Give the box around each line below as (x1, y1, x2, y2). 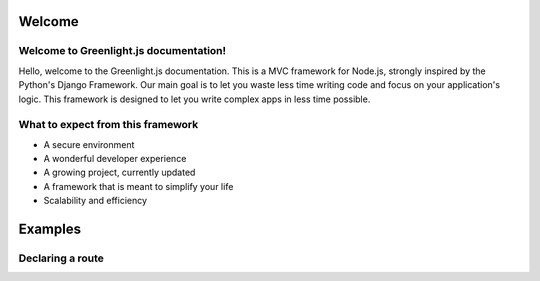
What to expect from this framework (18, 118, 199, 132)
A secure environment (43, 138, 135, 150)
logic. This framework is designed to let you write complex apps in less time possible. (18, 93, 371, 105)
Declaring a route (18, 251, 105, 265)
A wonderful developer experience (43, 153, 187, 165)
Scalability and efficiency (43, 195, 148, 207)
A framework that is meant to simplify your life (43, 180, 234, 192)
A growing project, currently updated (43, 166, 196, 179)
